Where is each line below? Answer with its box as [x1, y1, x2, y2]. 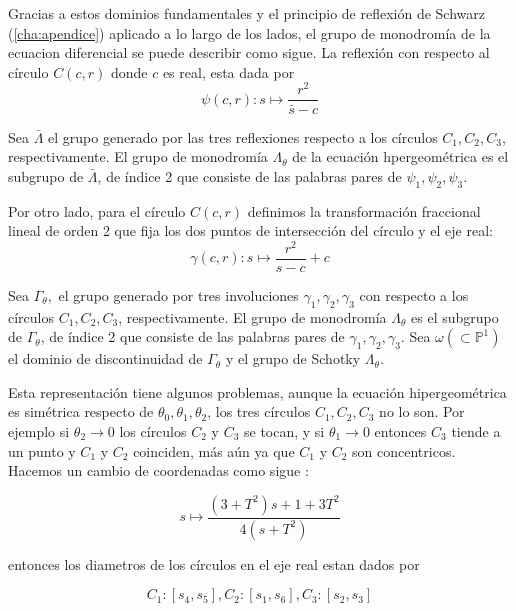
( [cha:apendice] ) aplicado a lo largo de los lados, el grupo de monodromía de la [8, 22, 491, 43]
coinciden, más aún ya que [133, 440, 295, 461]
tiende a [451, 421, 501, 441]
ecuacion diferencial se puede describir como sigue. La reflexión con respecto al [8, 42, 490, 63]
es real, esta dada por [162, 61, 295, 82]
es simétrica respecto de [8, 401, 154, 422]
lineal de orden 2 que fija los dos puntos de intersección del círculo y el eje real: [8, 220, 493, 241]
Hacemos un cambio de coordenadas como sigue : [8, 460, 309, 481]
